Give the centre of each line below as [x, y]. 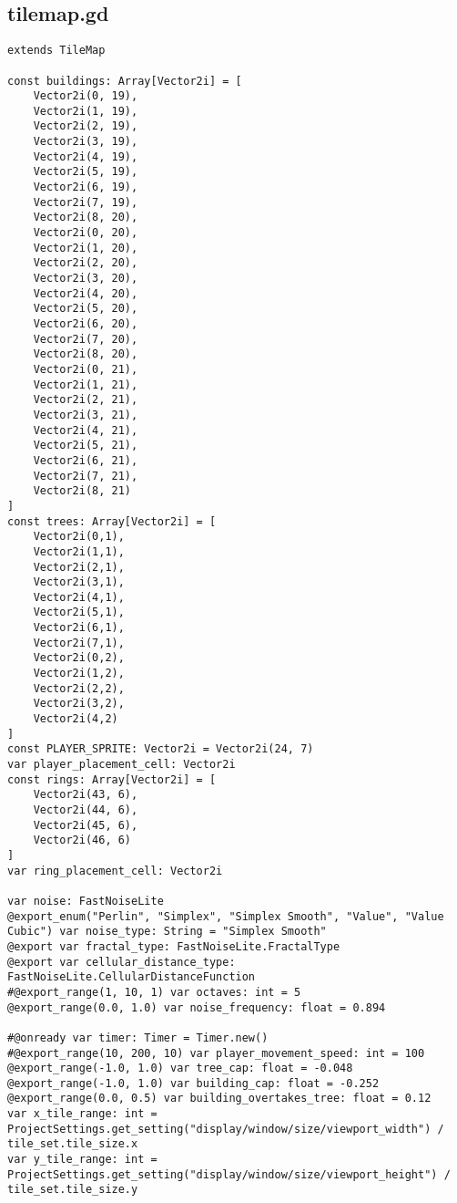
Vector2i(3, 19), [86, 142]
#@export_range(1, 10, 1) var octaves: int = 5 [154, 992]
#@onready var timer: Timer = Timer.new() [138, 1037]
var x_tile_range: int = [82, 1114]
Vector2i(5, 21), [86, 446]
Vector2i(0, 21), [86, 369]
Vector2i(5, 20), [86, 309]
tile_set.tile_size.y [73, 1190]
